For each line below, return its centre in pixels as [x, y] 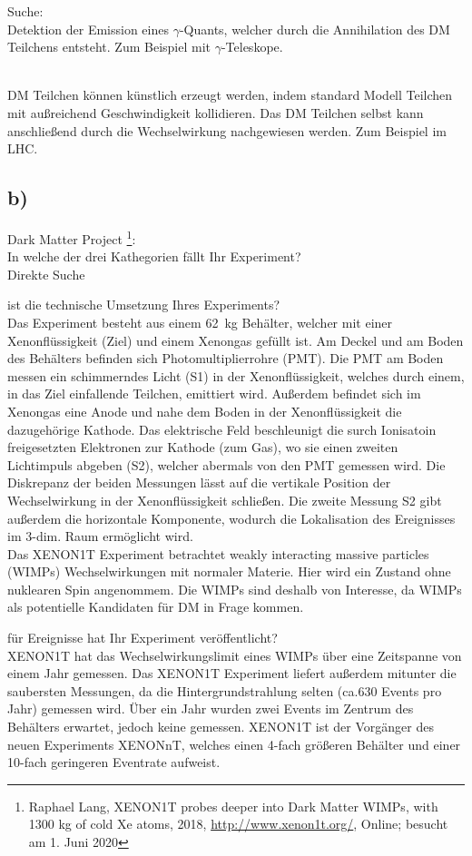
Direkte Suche [46, 274]
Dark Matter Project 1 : [72, 237]
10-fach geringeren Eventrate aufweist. [114, 762]
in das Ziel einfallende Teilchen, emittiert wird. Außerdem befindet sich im [214, 394]
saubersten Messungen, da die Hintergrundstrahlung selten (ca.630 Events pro [225, 690]
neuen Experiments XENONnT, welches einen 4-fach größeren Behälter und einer [234, 744]
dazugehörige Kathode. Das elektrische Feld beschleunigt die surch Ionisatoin [222, 429]
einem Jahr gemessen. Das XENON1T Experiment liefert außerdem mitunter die [232, 673]
